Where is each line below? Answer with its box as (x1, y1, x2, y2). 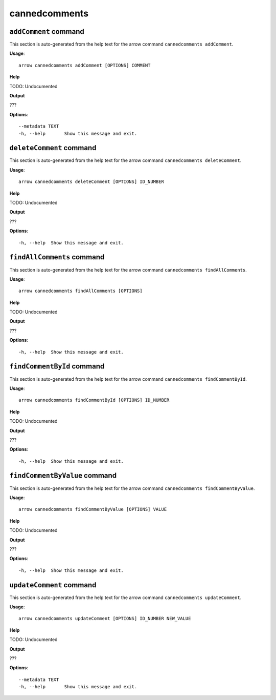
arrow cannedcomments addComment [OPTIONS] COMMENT (18, 62, 151, 68)
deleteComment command (9, 143, 97, 152)
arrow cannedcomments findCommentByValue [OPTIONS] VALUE (18, 506, 167, 512)
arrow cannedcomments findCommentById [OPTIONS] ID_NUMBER (18, 397, 170, 403)
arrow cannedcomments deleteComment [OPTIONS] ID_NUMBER (18, 179, 165, 184)
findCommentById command (9, 362, 105, 371)
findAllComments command (9, 253, 105, 261)
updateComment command (9, 581, 97, 589)
